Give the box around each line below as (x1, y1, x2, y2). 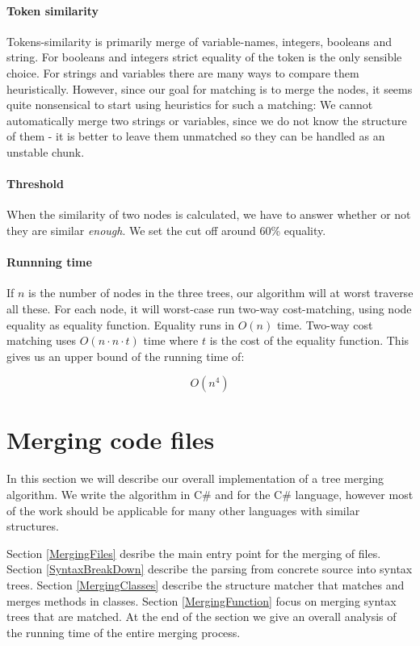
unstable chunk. (6, 143, 85, 160)
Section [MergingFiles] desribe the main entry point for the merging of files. (6, 544, 381, 561)
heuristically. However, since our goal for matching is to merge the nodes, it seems (6, 80, 413, 97)
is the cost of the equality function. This (209, 332, 409, 349)
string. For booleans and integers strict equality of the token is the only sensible (6, 48, 402, 65)
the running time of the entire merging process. (6, 623, 241, 640)
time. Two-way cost (276, 316, 373, 333)
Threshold (6, 175, 64, 192)
